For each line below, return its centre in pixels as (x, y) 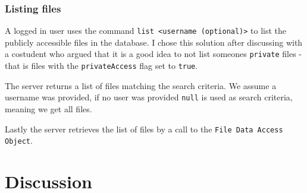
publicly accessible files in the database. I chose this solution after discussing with (154, 42)
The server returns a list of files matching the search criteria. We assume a (141, 85)
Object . (19, 140)
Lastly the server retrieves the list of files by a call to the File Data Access (144, 129)
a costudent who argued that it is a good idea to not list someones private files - (153, 54)
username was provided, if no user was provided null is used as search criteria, (149, 97)
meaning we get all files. (48, 109)
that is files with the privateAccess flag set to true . (101, 66)
